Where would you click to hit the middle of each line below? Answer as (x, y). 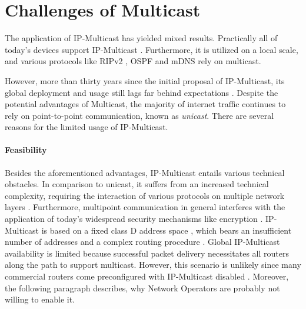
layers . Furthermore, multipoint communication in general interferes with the (145, 207)
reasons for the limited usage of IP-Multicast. (87, 127)
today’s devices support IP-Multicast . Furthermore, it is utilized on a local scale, (152, 49)
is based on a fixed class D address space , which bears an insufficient (167, 230)
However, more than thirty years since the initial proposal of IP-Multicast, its (145, 80)
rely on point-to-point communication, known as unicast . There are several (139, 115)
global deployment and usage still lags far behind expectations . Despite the (142, 92)
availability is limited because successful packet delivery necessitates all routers (147, 253)
